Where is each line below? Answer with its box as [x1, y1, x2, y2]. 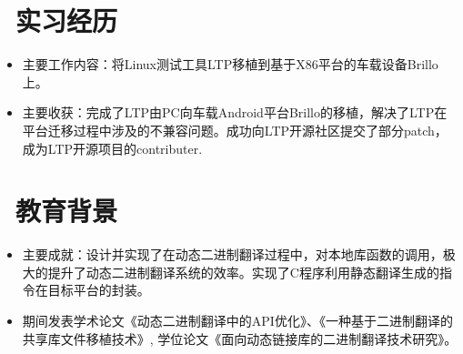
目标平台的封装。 [47, 280, 150, 299]
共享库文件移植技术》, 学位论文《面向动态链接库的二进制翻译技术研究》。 [22, 329, 458, 348]
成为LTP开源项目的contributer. [22, 138, 203, 157]
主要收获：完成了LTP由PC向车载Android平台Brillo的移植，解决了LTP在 [22, 103, 448, 122]
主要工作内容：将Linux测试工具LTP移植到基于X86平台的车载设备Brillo [22, 55, 438, 74]
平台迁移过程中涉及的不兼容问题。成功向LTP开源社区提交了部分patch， [22, 120, 448, 139]
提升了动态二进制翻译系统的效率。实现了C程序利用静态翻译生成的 [47, 262, 439, 281]
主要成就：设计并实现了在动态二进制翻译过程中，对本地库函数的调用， [22, 245, 443, 264]
